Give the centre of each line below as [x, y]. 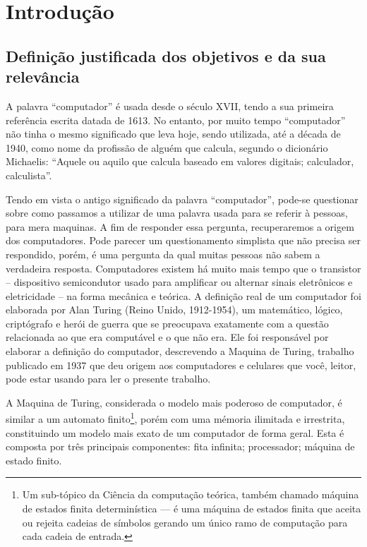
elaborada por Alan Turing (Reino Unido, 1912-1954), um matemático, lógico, [174, 309]
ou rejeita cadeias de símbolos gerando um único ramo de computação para [185, 522]
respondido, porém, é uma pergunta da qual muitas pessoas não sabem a [163, 254]
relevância [43, 77]
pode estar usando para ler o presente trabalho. [108, 379]
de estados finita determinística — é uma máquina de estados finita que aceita [192, 509]
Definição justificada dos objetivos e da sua [166, 55]
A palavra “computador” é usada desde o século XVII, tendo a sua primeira [170, 106]
